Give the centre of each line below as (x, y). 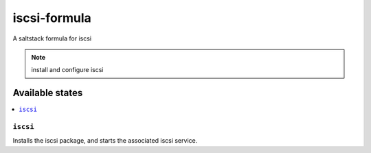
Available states (48, 93)
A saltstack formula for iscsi (52, 38)
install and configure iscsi (67, 70)
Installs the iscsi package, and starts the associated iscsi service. (105, 141)
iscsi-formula (52, 18)
